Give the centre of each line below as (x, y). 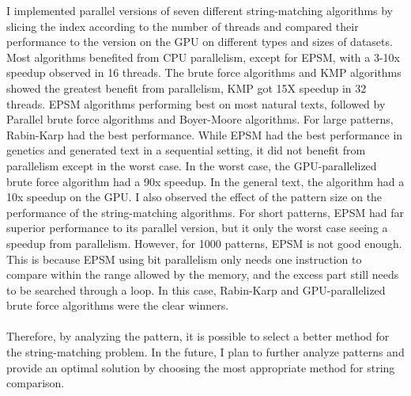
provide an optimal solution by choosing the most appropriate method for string (201, 367)
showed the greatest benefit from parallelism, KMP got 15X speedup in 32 (187, 88)
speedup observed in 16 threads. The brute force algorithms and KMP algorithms (204, 72)
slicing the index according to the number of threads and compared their (183, 26)
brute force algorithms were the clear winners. (118, 305)
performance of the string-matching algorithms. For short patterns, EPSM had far (205, 212)
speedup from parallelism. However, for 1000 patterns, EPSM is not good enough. (204, 243)
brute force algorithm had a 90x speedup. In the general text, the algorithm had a (205, 181)
